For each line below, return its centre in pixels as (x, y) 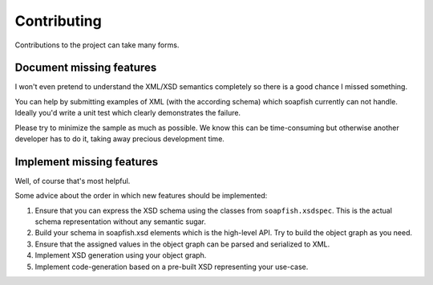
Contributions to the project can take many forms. (97, 45)
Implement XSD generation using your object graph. (121, 255)
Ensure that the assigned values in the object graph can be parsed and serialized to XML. (182, 244)
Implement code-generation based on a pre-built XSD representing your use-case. (172, 267)
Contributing (58, 21)
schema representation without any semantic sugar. (120, 222)
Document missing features (86, 68)
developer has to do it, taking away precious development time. (119, 139)
